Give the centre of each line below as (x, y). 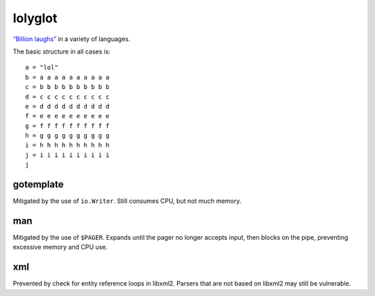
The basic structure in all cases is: (62, 51)
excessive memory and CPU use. (60, 247)
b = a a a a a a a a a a (67, 77)
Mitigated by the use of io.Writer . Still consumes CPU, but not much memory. (127, 201)
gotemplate (38, 184)
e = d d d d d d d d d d (67, 106)
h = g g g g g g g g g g (67, 136)
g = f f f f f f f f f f (67, 126)
